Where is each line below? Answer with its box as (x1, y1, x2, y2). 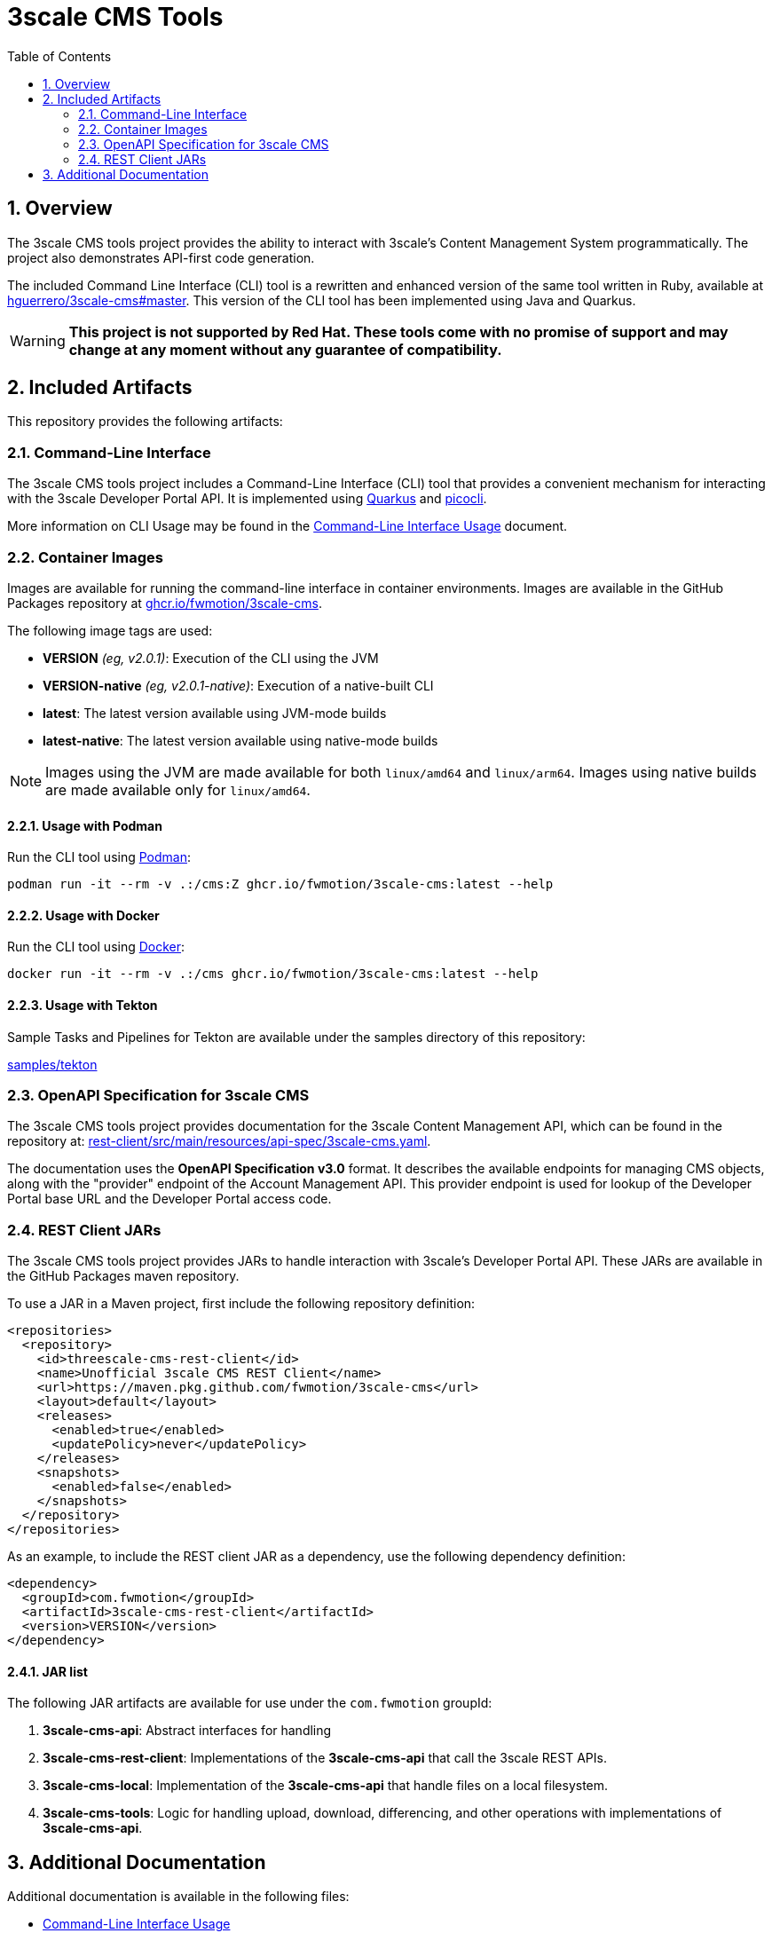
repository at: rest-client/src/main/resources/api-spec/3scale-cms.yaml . (7, 1133, 431, 1149)
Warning (10, 331, 66, 350)
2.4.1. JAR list (7, 1663, 88, 1679)
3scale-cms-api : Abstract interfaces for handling (43, 1723, 332, 1739)
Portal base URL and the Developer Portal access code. (7, 1191, 332, 1207)
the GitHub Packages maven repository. (7, 1268, 240, 1284)
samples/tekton (7, 1056, 98, 1072)
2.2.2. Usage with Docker (7, 907, 160, 923)
